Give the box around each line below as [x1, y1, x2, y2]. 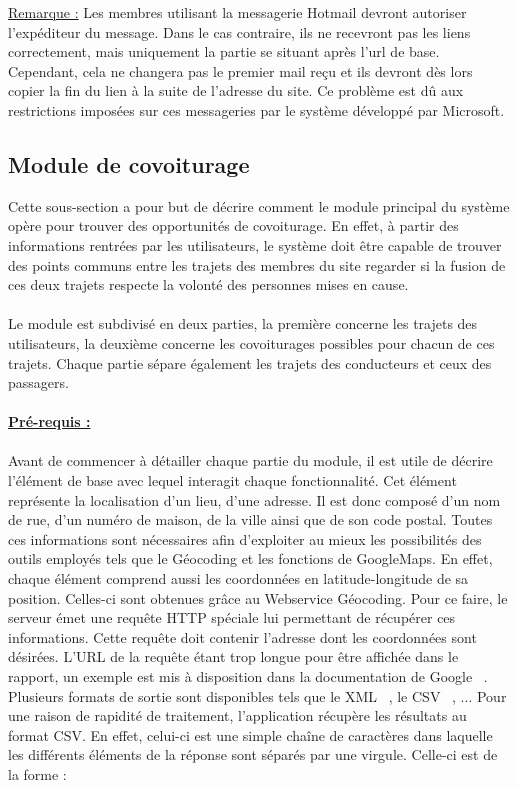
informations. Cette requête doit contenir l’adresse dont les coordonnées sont [8, 626, 477, 647]
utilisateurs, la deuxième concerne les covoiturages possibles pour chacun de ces [8, 332, 495, 353]
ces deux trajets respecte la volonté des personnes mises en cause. [8, 274, 409, 295]
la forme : [8, 763, 67, 784]
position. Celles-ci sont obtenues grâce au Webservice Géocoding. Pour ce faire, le [8, 587, 508, 608]
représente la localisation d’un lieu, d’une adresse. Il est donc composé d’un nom [8, 489, 501, 510]
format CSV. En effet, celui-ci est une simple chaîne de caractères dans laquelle [8, 724, 493, 745]
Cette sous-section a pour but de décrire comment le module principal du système [8, 195, 510, 216]
